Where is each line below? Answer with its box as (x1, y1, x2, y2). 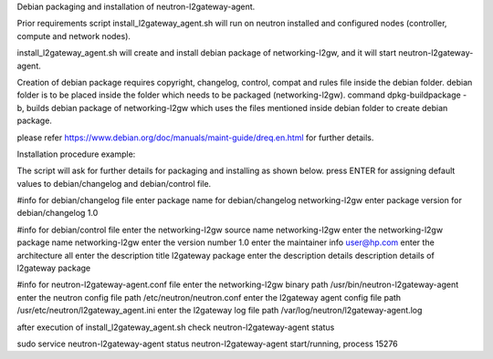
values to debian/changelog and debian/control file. (16, 178, 212, 189)
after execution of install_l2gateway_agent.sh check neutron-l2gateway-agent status (16, 322, 335, 333)
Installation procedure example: (16, 149, 136, 159)
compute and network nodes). (16, 30, 131, 41)
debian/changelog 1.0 (16, 208, 99, 219)
